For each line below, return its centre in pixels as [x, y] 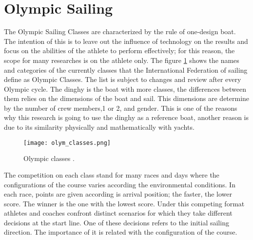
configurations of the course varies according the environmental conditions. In [120, 184]
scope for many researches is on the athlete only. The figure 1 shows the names [122, 60]
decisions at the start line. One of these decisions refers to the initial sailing [117, 222]
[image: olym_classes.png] [67, 143]
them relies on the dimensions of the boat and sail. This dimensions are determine [127, 98]
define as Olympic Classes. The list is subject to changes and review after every [123, 79]
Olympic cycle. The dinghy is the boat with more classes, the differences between [125, 89]
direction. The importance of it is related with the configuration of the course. [121, 232]
